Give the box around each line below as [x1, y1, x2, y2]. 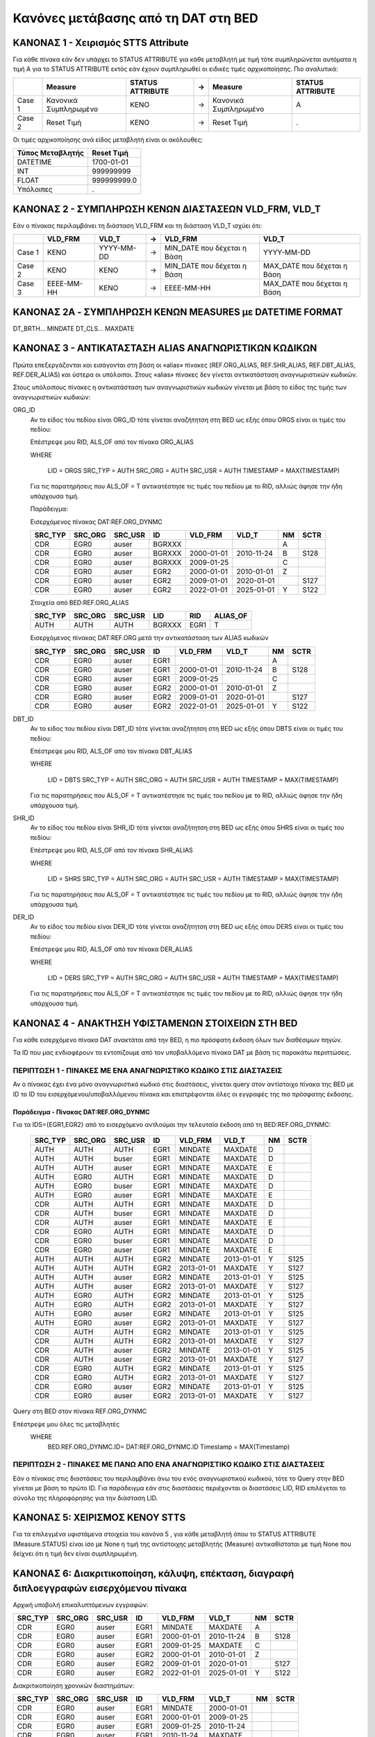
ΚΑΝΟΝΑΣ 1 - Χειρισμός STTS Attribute [12, 37, 189, 49]
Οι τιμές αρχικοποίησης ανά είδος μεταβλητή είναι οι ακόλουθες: [12, 135, 203, 144]
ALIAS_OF [214, 611, 248, 621]
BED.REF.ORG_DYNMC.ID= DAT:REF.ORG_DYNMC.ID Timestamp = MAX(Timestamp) [47, 1442, 290, 1451]
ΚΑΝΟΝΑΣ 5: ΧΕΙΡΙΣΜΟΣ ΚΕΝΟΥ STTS [12, 1512, 186, 1524]
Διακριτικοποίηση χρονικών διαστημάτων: [12, 1681, 135, 1690]
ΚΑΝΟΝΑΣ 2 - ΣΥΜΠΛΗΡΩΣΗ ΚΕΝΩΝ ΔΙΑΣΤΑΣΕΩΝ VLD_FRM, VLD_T [12, 203, 321, 215]
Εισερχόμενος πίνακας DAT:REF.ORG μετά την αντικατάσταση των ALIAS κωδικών [30, 634, 269, 642]
